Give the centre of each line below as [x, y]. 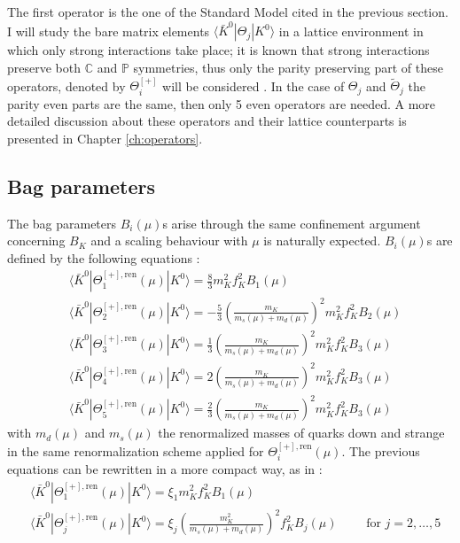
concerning [36, 240]
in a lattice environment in [351, 31]
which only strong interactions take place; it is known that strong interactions [218, 50]
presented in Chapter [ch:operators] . [105, 138]
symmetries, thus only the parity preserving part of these [288, 67]
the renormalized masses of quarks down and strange [301, 433]
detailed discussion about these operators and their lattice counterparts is [207, 121]
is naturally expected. [322, 240]
